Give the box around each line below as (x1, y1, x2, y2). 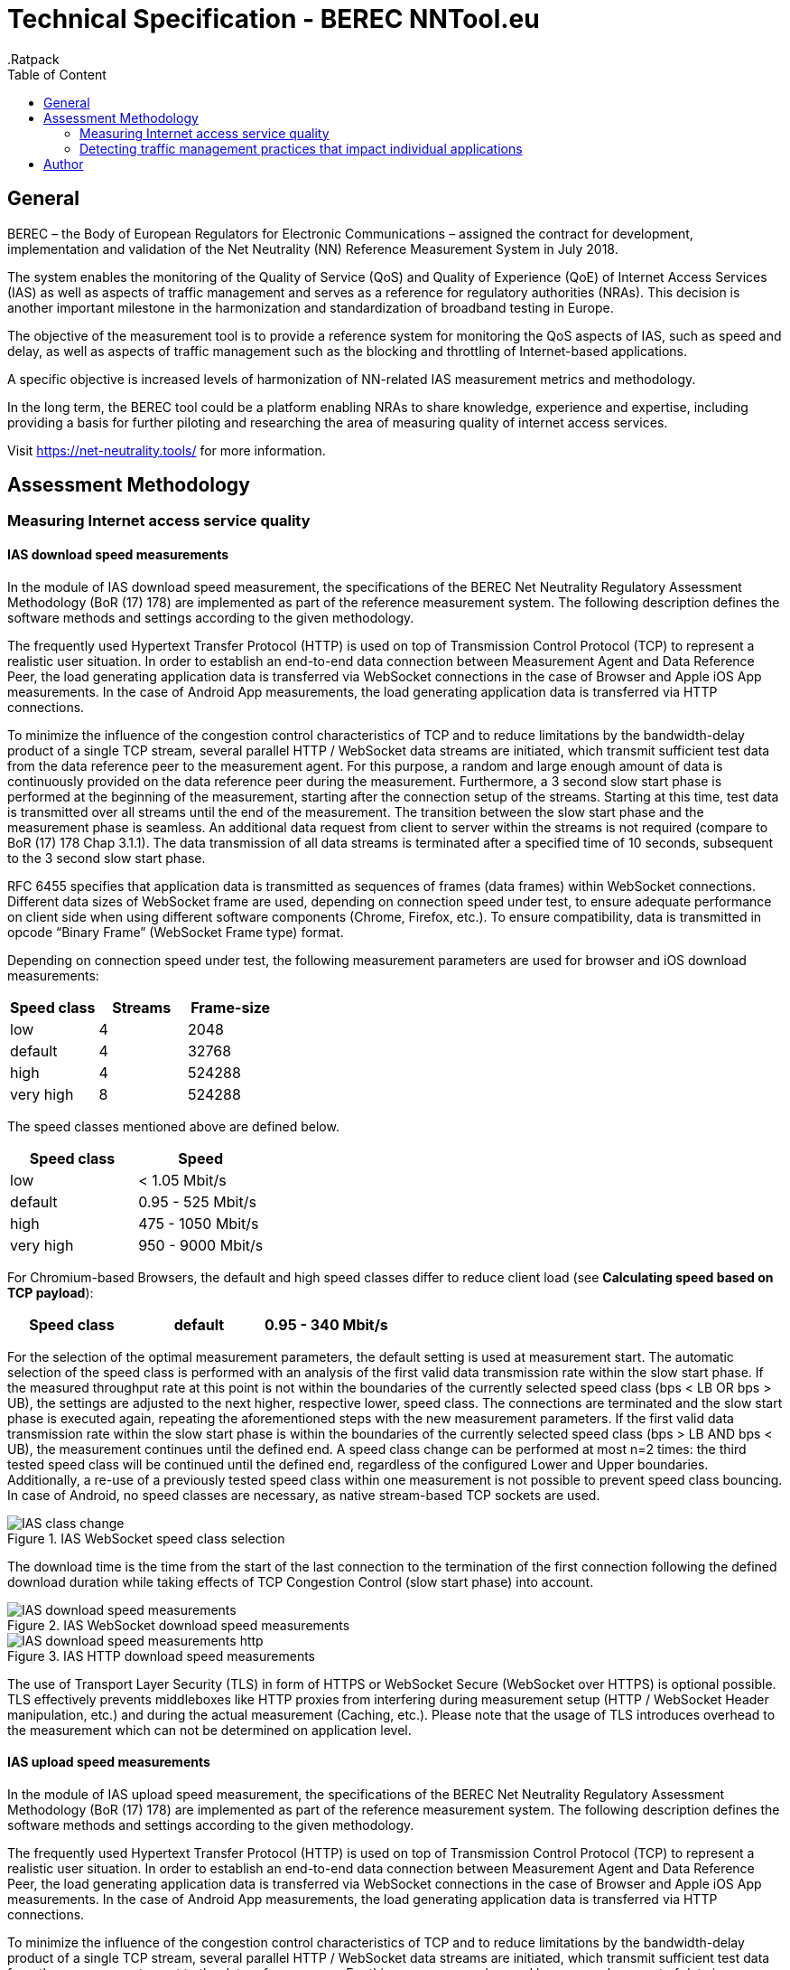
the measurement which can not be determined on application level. (7, 1721, 412, 1738)
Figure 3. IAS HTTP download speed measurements (7, 1647, 316, 1664)
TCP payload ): (7, 1284, 94, 1300)
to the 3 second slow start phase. (7, 849, 206, 866)
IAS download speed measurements (7, 547, 229, 563)
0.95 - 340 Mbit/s (264, 1315, 388, 1334)
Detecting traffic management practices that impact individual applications (79, 140, 523, 156)
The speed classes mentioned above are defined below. (7, 1118, 339, 1134)
